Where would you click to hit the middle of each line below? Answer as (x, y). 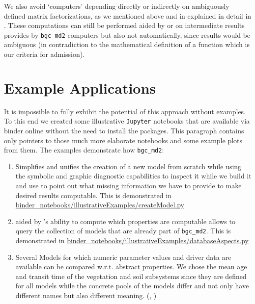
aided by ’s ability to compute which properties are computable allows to (125, 221)
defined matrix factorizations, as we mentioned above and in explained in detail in (128, 15)
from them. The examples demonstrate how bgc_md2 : (84, 150)
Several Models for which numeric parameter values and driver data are (123, 257)
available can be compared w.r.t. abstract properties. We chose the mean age (131, 266)
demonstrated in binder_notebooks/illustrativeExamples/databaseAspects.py (132, 241)
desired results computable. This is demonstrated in (93, 195)
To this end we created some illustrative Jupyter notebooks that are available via (127, 121)
